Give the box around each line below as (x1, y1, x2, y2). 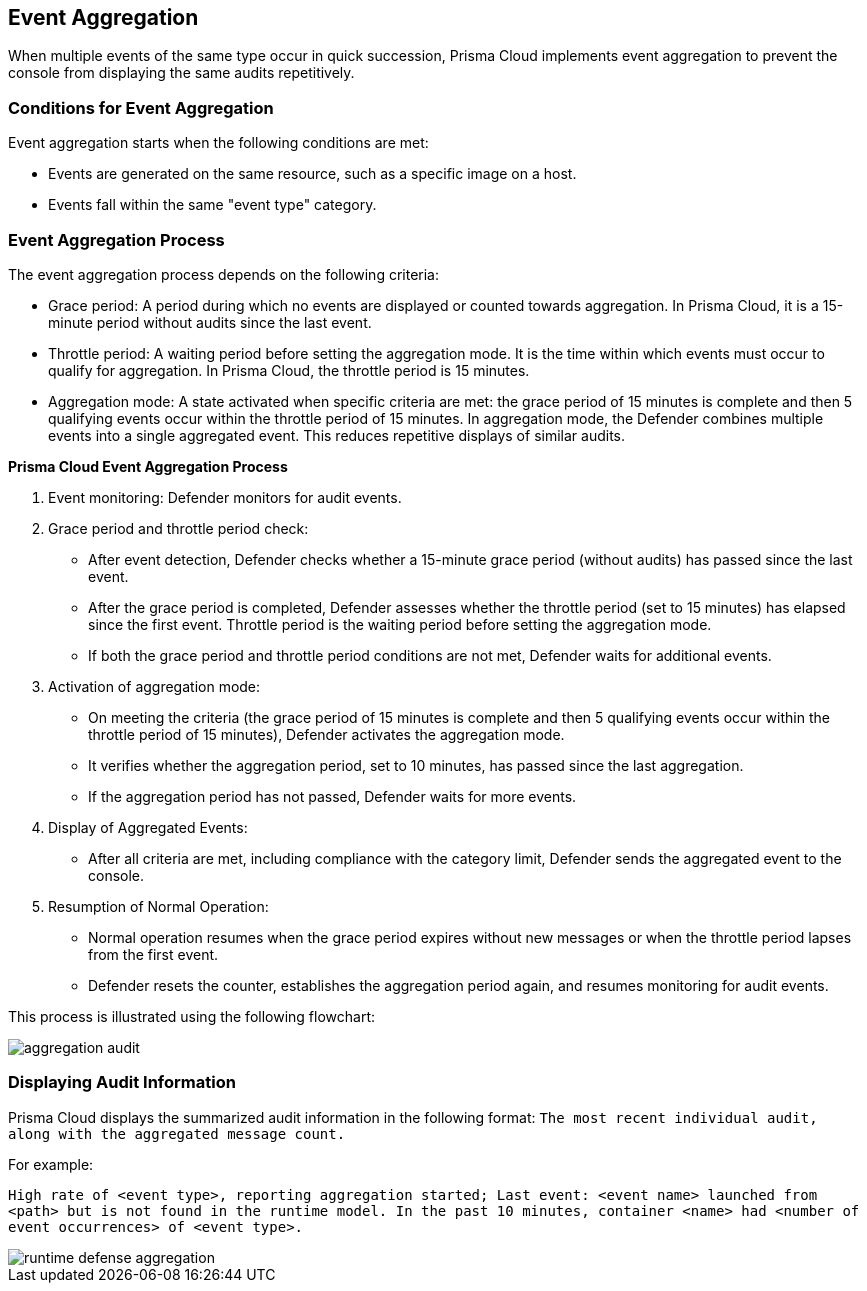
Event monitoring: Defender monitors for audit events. (48, 488, 402, 506)
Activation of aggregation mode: (48, 677, 261, 695)
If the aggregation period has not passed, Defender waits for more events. (88, 787, 577, 805)
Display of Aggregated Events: (48, 818, 248, 836)
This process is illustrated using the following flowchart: (8, 1007, 376, 1025)
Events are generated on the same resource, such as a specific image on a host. (48, 165, 577, 183)
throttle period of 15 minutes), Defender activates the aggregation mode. (88, 725, 565, 743)
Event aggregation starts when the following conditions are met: (8, 134, 429, 152)
